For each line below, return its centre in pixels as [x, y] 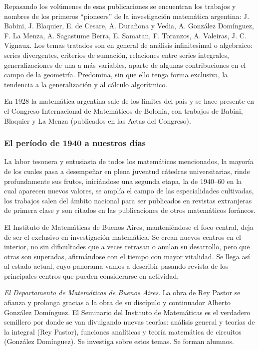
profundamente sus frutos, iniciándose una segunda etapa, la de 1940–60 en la [123, 181]
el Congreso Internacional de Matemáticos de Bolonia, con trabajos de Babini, [124, 110]
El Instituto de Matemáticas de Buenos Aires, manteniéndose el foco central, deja [129, 227]
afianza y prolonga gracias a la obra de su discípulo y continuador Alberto [117, 302]
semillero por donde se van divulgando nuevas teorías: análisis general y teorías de [129, 322]
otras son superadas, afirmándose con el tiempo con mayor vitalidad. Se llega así [127, 256]
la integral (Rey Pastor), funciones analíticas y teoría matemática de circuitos [123, 331]
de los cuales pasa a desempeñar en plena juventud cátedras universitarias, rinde [127, 171]
